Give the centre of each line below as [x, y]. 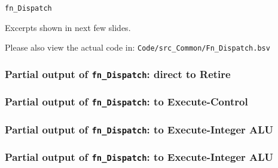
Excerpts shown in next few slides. [68, 27]
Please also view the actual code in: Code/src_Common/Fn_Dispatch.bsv [138, 47]
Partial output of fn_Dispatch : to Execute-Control [126, 102]
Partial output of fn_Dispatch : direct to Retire [118, 74]
